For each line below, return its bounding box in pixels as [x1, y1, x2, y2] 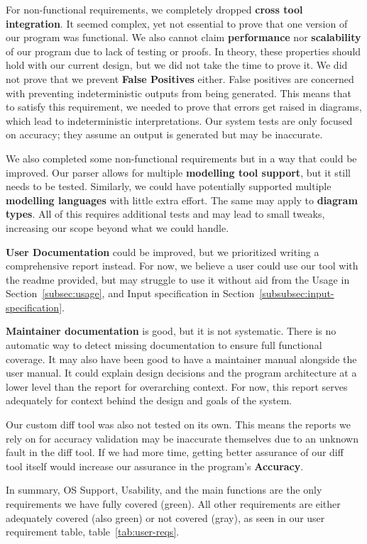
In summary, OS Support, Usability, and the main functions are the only [6, 482, 322, 497]
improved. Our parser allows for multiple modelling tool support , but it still [6, 165, 351, 179]
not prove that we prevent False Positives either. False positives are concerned [6, 71, 354, 86]
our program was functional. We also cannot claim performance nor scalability [6, 30, 361, 45]
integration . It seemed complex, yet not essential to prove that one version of [6, 16, 348, 30]
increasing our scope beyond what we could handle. [6, 220, 229, 235]
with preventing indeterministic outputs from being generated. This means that [6, 85, 351, 100]
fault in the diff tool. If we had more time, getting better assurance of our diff [6, 445, 344, 460]
